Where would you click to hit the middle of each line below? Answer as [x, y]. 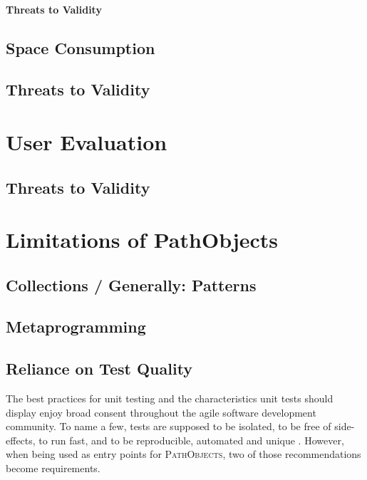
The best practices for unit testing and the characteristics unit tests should [170, 398]
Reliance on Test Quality [99, 369]
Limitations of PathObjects [142, 240]
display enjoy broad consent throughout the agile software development [161, 412]
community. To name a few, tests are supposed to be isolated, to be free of [169, 426]
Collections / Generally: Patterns [131, 285]
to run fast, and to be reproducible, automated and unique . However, [191, 440]
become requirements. [53, 468]
